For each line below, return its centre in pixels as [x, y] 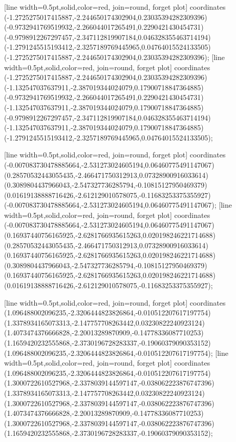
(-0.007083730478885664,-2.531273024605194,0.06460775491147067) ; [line [118, 205]
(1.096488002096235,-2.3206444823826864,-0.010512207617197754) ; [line [116, 353]
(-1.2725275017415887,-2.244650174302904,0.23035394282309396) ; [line [114, 57]
